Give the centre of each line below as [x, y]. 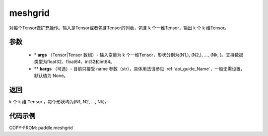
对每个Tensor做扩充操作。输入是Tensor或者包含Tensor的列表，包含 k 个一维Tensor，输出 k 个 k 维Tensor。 [119, 28]
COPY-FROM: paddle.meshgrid [41, 128]
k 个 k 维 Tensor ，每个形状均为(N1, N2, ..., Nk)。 [59, 102]
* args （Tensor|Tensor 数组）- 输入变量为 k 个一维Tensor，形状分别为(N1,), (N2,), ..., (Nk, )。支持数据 [139, 55]
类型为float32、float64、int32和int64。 [74, 62]
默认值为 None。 [51, 76]
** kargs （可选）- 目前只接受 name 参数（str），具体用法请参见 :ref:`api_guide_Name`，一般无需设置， [139, 68]
